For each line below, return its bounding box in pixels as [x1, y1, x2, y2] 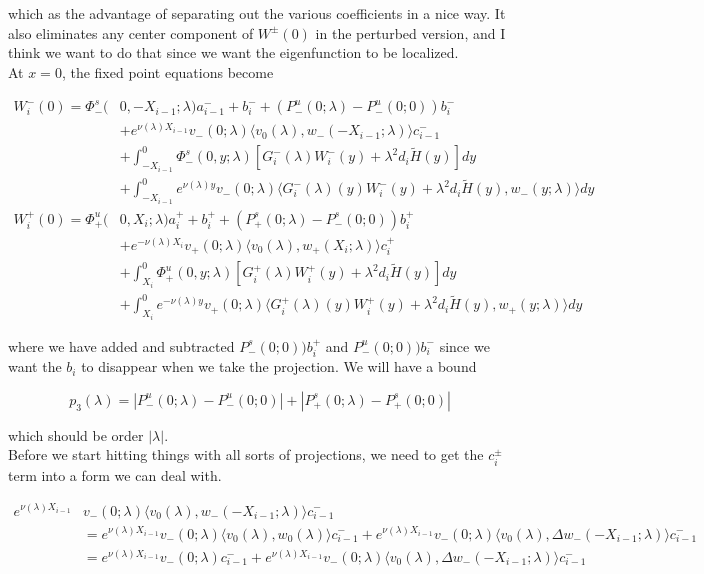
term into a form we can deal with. [8, 464, 222, 485]
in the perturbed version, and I [315, 22, 506, 43]
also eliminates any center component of [8, 22, 254, 43]
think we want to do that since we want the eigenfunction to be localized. [8, 42, 459, 63]
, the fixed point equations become [61, 61, 274, 82]
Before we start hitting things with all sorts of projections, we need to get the [8, 444, 484, 465]
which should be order [8, 424, 144, 445]
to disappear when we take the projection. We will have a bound [81, 356, 477, 377]
